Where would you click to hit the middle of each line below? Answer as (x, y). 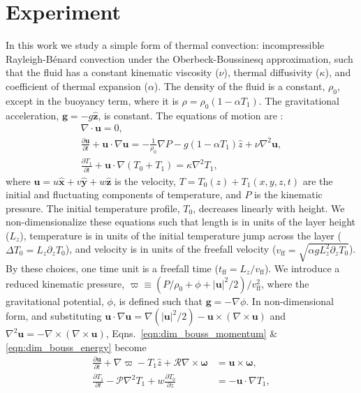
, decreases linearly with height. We (269, 208)
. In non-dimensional (290, 301)
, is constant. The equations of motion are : (191, 115)
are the (318, 180)
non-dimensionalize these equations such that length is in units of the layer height (181, 222)
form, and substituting (54, 316)
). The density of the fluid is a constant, (240, 86)
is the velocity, (145, 180)
